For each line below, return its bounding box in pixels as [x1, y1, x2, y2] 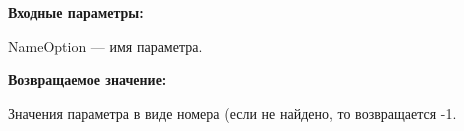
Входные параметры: [8, 2, 144, 22]
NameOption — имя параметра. [8, 35, 203, 56]
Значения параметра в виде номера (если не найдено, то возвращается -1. [8, 102, 457, 123]
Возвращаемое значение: [8, 69, 167, 90]
